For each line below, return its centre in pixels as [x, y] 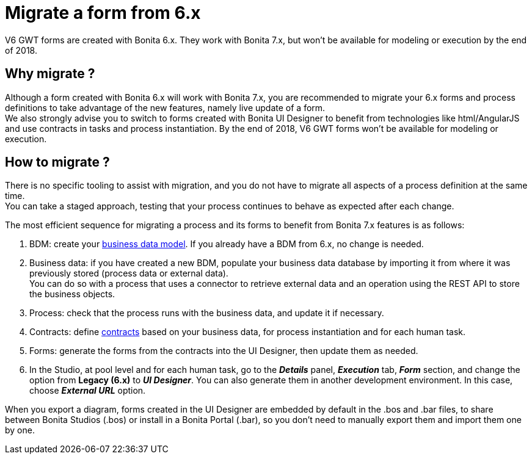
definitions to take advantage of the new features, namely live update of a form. [165, 107]
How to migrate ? [57, 162]
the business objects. [72, 294]
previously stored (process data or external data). [129, 273]
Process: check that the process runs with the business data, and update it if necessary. [207, 313]
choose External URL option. [88, 391]
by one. [20, 430]
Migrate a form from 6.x [103, 13]
